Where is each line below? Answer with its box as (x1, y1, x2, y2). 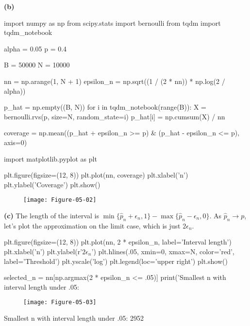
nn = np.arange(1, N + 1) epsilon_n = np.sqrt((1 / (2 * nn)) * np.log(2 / (4, 76, 225, 86)
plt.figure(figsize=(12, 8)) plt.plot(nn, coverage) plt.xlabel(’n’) (4, 170, 188, 180)
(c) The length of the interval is (4, 210, 99, 220)
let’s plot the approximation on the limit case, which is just (4, 220, 181, 230)
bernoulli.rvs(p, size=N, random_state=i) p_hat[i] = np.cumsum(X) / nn (4, 111, 225, 121)
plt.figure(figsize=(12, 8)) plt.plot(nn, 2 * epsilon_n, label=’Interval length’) (4, 237, 232, 247)
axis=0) (4, 137, 27, 147)
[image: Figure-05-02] (23, 196, 97, 204)
